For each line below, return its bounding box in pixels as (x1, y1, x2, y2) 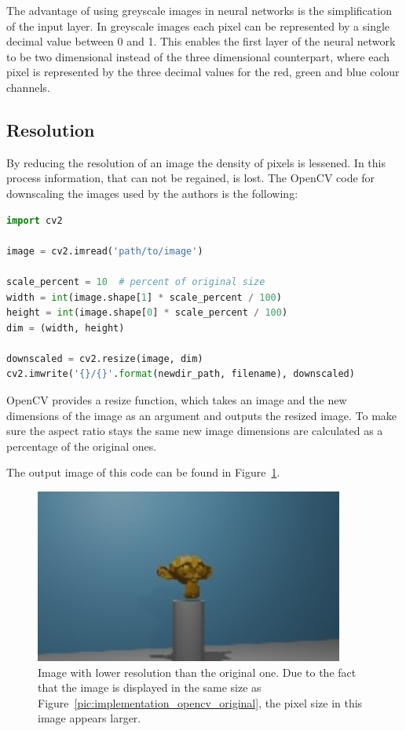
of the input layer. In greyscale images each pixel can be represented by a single (6, 17, 390, 34)
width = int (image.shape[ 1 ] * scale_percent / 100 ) (6, 291, 282, 303)
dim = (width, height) (6, 322, 125, 334)
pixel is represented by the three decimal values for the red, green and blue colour (6, 64, 400, 80)
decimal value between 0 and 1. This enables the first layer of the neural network (6, 33, 396, 49)
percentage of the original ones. (6, 437, 157, 454)
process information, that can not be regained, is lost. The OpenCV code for (6, 170, 375, 186)
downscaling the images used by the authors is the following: (6, 185, 298, 201)
